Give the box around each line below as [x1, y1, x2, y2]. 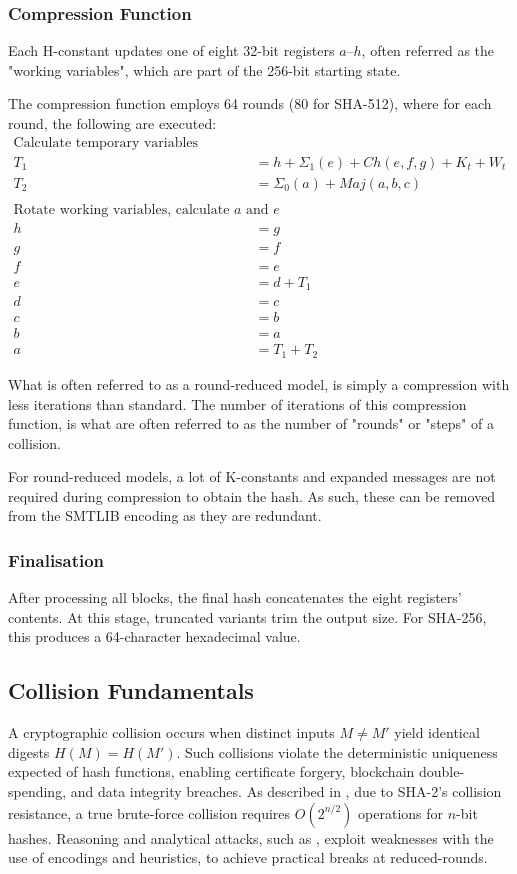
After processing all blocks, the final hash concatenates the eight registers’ [8, 587, 462, 608]
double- [418, 761, 465, 782]
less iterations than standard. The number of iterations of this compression [8, 393, 467, 414]
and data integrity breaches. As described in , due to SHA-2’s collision [70, 781, 502, 802]
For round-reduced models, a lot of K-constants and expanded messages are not [8, 466, 496, 487]
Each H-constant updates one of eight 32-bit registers [8, 40, 335, 61]
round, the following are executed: [8, 113, 217, 133]
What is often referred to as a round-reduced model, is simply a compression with [8, 373, 510, 394]
